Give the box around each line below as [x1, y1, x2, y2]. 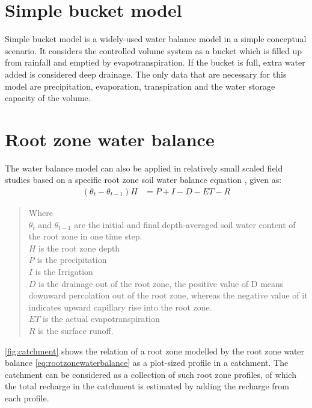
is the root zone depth [38, 241, 120, 254]
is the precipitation [37, 253, 107, 266]
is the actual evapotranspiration [42, 312, 160, 325]
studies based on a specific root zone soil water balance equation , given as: [5, 173, 282, 186]
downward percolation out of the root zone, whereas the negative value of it [28, 289, 308, 301]
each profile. [5, 391, 49, 404]
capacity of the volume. [5, 91, 91, 104]
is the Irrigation [35, 265, 93, 277]
